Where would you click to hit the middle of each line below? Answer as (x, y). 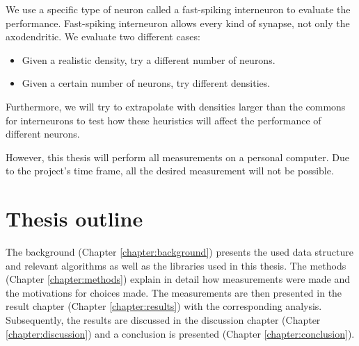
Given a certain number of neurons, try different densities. (146, 83)
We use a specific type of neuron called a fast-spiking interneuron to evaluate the (178, 9)
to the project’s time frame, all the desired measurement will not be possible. (170, 171)
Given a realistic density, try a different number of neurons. (149, 59)
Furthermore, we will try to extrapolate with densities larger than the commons (176, 106)
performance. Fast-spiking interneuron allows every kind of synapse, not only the (178, 23)
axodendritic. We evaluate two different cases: (103, 36)
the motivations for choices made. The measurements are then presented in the (174, 292)
